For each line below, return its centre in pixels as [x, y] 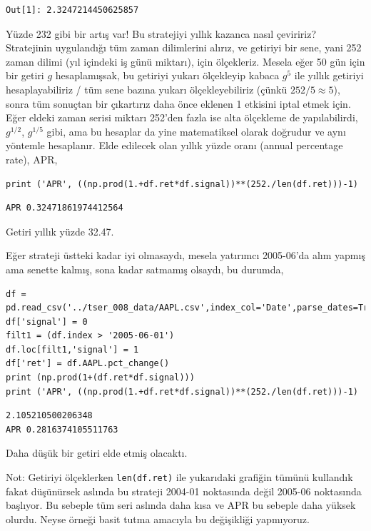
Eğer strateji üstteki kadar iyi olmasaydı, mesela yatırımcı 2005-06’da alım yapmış [185, 255]
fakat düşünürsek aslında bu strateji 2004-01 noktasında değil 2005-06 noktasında [184, 491]
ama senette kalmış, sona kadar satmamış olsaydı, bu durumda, [145, 269]
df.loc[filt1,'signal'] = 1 [72, 349]
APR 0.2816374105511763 [62, 429]
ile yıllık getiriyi [329, 75]
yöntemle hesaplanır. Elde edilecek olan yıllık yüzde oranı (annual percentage [174, 145]
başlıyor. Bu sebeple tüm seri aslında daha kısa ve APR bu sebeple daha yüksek [181, 505]
